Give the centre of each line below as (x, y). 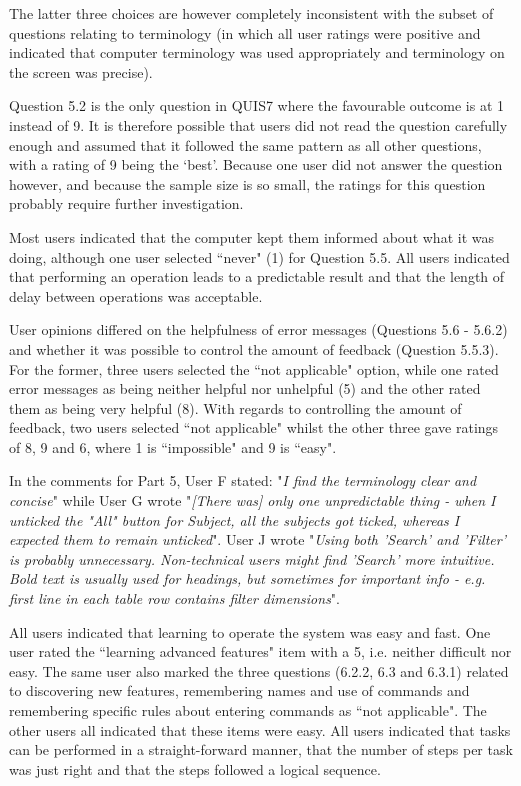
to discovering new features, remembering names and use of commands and (239, 690)
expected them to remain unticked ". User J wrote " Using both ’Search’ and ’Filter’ (257, 539)
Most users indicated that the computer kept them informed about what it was (251, 236)
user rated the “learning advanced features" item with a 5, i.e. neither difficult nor (260, 651)
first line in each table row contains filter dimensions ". (174, 598)
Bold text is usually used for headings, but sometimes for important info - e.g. (247, 578)
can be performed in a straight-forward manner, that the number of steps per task (261, 749)
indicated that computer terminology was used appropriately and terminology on (257, 52)
